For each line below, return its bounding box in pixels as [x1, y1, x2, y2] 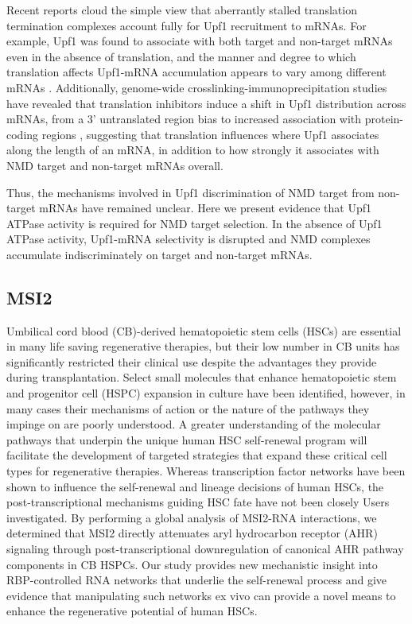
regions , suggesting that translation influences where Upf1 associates [41, 126, 379, 142]
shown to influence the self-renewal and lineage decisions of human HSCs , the [6, 478, 384, 494]
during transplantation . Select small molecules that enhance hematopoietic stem [6, 369, 397, 386]
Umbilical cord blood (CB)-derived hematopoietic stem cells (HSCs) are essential [6, 322, 402, 339]
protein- [364, 110, 404, 127]
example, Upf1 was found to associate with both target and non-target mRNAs [6, 33, 393, 49]
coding [6, 126, 39, 142]
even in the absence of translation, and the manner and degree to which [6, 48, 356, 64]
